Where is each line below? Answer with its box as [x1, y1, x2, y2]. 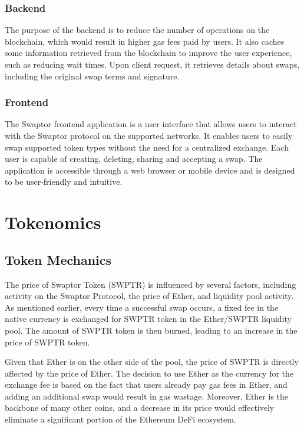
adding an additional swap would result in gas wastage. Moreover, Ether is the [5, 390, 289, 402]
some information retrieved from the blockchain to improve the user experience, [5, 46, 292, 59]
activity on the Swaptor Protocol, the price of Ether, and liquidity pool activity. [5, 290, 294, 302]
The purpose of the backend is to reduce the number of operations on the [5, 24, 270, 36]
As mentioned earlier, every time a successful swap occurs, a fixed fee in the [5, 301, 279, 313]
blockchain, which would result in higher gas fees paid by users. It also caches [5, 35, 285, 47]
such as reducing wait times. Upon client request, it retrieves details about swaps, [5, 58, 300, 70]
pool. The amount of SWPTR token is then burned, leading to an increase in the [5, 324, 298, 336]
